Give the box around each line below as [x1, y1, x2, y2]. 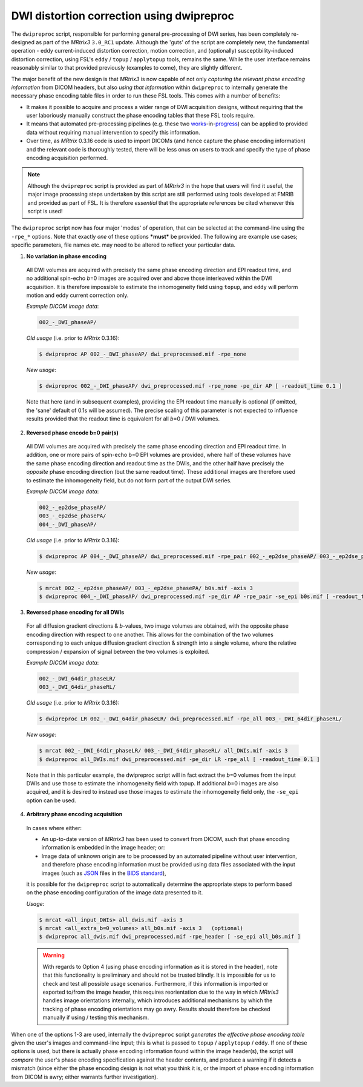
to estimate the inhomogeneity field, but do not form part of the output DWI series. [26, 476, 232, 484]
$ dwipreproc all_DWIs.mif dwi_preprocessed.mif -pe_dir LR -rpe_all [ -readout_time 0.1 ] [39, 756, 320, 763]
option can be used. [26, 797, 76, 804]
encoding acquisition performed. [26, 155, 108, 162]
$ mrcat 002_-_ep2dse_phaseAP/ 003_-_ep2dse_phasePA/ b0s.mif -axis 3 [39, 585, 253, 591]
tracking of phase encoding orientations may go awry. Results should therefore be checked [42, 1005, 270, 1012]
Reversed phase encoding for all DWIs [26, 608, 125, 616]
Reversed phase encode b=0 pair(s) [26, 429, 119, 436]
